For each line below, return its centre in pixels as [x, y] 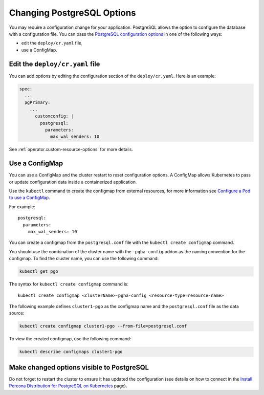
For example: [22, 207]
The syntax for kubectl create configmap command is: [69, 284]
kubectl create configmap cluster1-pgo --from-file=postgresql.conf [103, 326]
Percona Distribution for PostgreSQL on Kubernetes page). [68, 386]
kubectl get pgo [39, 272]
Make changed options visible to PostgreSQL [79, 367]
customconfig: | [54, 116]
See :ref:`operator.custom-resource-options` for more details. [71, 150]
